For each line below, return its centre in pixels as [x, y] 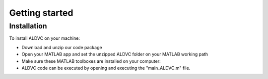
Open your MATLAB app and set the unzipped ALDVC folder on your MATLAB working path [115, 54]
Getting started [41, 13]
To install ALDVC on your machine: [45, 38]
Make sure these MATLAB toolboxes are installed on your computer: [91, 61]
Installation [28, 26]
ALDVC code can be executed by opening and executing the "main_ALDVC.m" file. [106, 68]
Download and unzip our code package [62, 47]
